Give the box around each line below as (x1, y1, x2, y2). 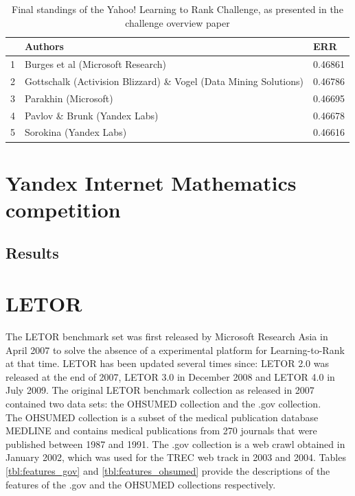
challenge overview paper (125, 15, 230, 29)
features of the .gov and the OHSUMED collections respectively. (5, 477, 276, 491)
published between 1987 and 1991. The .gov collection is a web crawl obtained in (5, 436, 345, 451)
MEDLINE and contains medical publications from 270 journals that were (5, 423, 317, 438)
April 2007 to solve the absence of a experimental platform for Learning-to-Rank (5, 342, 345, 357)
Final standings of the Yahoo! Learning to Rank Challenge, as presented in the (12, 2, 343, 16)
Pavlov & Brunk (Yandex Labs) (25, 108, 159, 122)
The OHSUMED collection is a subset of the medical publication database (5, 410, 319, 424)
